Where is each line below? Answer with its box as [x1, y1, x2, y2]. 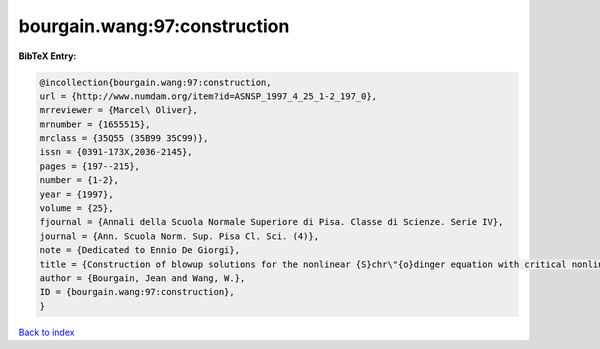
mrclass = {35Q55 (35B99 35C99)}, [39, 133, 209, 144]
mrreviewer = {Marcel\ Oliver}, [39, 105, 199, 116]
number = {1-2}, [39, 175, 120, 186]
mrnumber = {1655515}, [39, 118, 151, 130]
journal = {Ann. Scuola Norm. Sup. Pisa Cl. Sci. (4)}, [39, 230, 320, 242]
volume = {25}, [39, 203, 114, 214]
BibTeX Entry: [18, 50, 77, 62]
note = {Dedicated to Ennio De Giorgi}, [39, 245, 240, 256]
